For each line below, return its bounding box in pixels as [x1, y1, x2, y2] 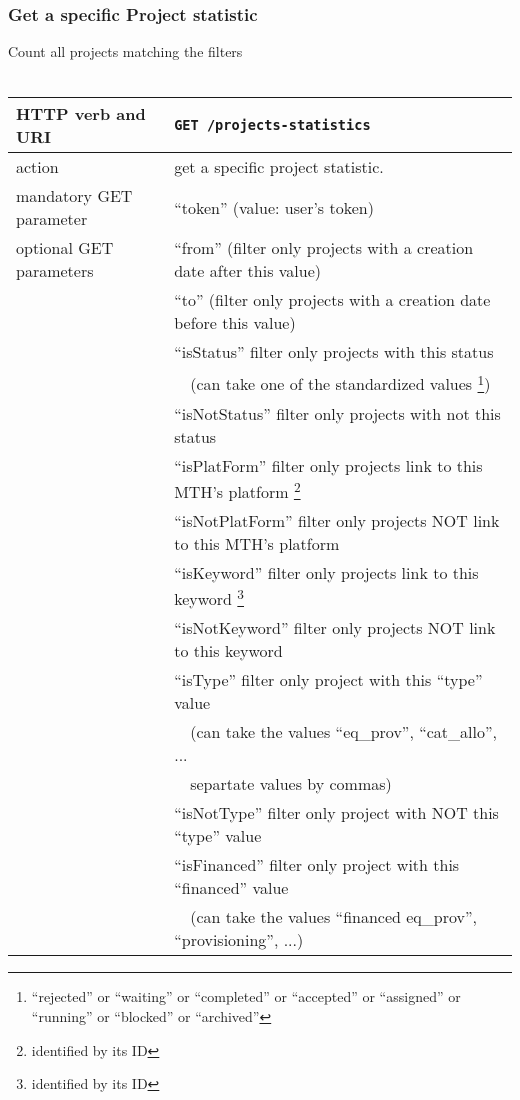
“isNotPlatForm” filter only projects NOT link [174, 509, 500, 533]
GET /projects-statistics [174, 117, 371, 134]
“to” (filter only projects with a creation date [174, 288, 491, 312]
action [16, 155, 59, 179]
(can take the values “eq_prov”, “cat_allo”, [190, 720, 497, 744]
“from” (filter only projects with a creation [174, 236, 474, 260]
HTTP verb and [16, 102, 146, 126]
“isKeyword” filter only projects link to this [174, 561, 479, 585]
